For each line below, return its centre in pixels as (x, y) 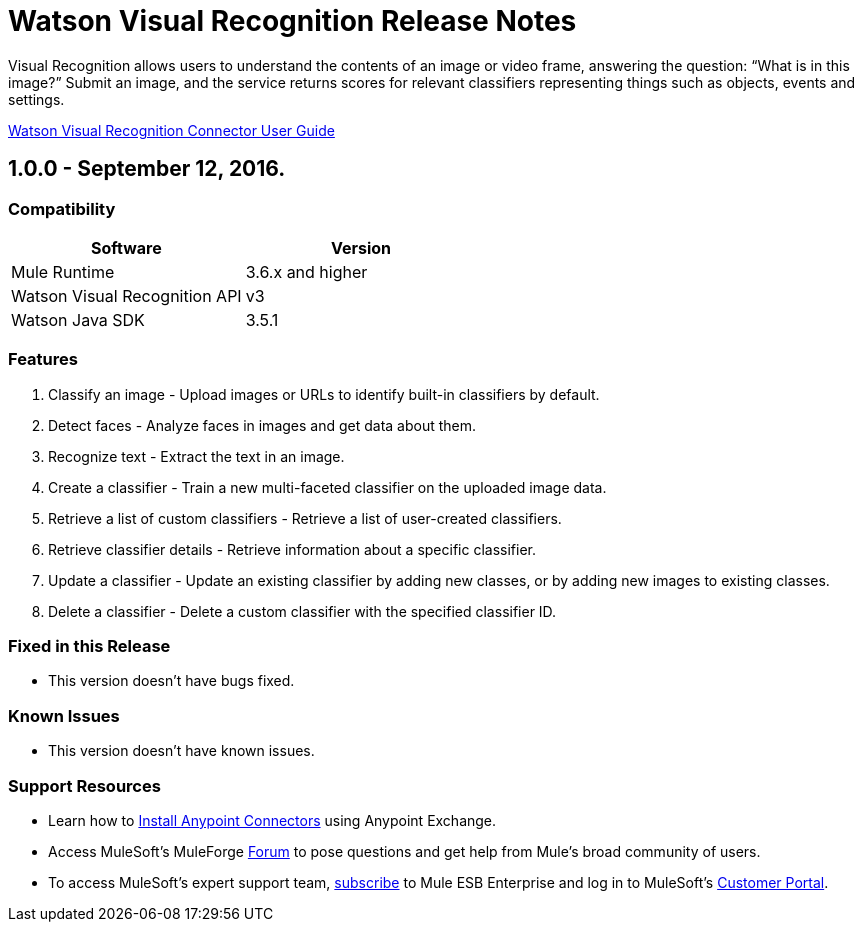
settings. (36, 99)
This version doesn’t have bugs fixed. (171, 681)
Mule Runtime (63, 271)
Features (43, 359)
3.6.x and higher (306, 271)
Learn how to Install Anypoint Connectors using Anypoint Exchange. (272, 820)
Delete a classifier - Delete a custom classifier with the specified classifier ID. (302, 611)
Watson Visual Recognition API (126, 295)
